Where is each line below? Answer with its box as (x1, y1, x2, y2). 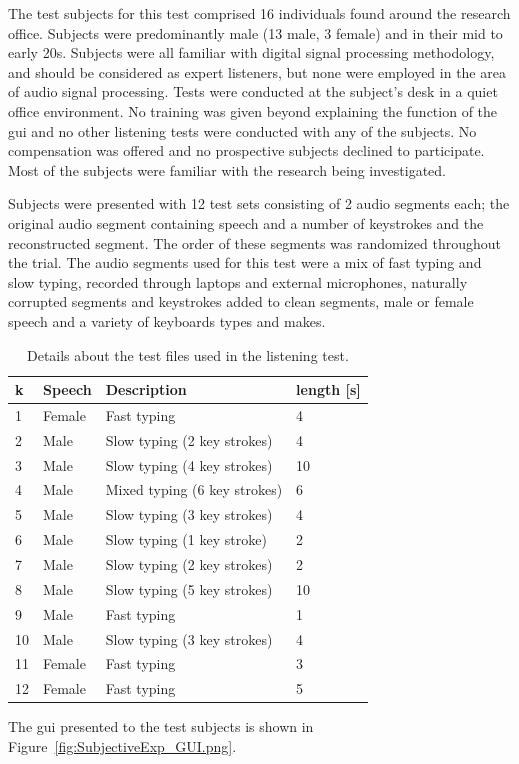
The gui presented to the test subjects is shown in (8, 716, 314, 737)
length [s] (296, 379, 361, 400)
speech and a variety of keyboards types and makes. (8, 310, 326, 331)
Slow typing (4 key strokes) (105, 454, 273, 475)
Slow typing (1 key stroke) (105, 529, 267, 550)
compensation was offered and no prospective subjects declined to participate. (8, 140, 485, 161)
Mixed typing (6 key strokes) (105, 479, 283, 500)
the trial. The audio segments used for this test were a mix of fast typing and (8, 252, 482, 273)
